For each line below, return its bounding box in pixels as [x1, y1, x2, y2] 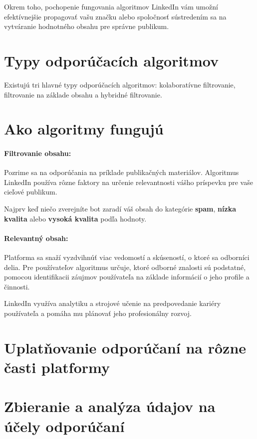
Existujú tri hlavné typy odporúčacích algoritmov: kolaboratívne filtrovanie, [4, 79, 236, 89]
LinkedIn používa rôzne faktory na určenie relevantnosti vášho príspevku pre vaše [4, 176, 253, 187]
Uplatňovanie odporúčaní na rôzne [4, 337, 247, 357]
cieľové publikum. [4, 186, 57, 197]
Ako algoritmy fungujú [4, 118, 164, 139]
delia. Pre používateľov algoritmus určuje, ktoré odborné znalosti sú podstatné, [4, 261, 246, 272]
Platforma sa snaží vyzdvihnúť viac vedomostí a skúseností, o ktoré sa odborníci [4, 252, 250, 262]
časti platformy [4, 356, 110, 377]
